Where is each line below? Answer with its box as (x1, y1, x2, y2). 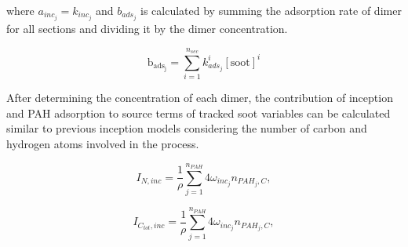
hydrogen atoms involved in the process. (6, 136, 199, 151)
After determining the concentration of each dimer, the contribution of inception (6, 89, 393, 106)
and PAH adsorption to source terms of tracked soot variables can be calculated (6, 104, 391, 121)
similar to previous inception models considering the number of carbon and (6, 120, 367, 136)
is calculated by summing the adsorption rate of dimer (140, 2, 402, 18)
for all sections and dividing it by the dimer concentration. (6, 20, 288, 37)
